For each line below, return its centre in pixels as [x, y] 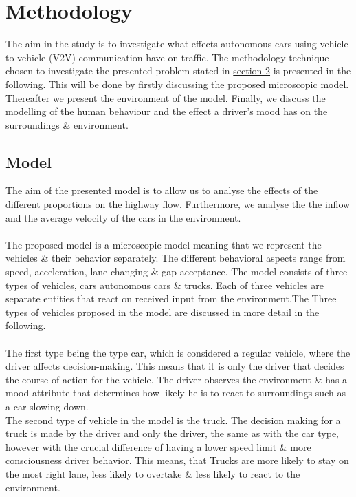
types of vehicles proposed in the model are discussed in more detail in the [163, 311]
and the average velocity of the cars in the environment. [123, 217]
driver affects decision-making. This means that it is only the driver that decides [175, 366]
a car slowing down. [47, 406]
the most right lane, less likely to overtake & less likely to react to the [153, 473]
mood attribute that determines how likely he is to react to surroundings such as [176, 393]
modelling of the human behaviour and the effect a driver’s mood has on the [167, 111]
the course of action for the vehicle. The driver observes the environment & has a [177, 379]
